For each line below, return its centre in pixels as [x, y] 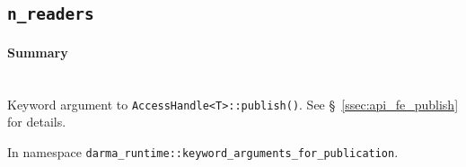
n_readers [51, 14]
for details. [37, 122]
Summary [38, 52]
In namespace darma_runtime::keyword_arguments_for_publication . [203, 152]
